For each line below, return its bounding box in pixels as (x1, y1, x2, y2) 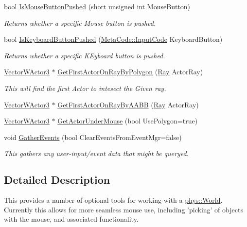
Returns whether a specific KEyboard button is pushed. (4, 50, 165, 60)
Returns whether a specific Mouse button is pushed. (4, 17, 156, 28)
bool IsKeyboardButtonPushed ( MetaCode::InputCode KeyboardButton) (4, 34, 223, 44)
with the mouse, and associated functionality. (4, 214, 139, 224)
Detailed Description (4, 172, 110, 187)
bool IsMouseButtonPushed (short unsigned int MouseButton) (4, 1, 191, 11)
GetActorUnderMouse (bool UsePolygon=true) (57, 116, 198, 126)
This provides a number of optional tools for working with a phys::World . (4, 195, 223, 205)
